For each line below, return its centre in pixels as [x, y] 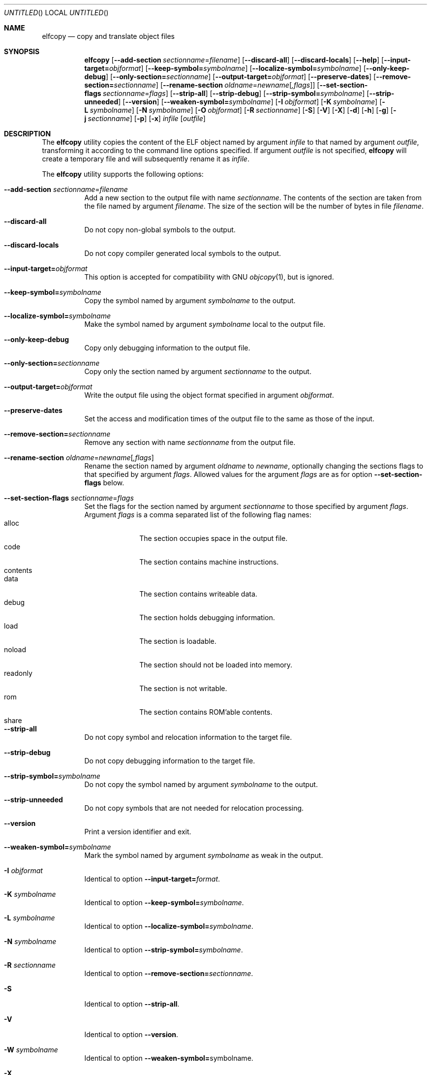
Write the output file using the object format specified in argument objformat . [209, 395]
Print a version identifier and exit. [138, 832]
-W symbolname [31, 1050]
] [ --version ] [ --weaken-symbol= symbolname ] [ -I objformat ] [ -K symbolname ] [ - [252, 102]
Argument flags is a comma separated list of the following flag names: [198, 515]
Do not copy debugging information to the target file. [170, 761]
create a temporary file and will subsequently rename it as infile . [146, 159]
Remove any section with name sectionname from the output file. [190, 442]
